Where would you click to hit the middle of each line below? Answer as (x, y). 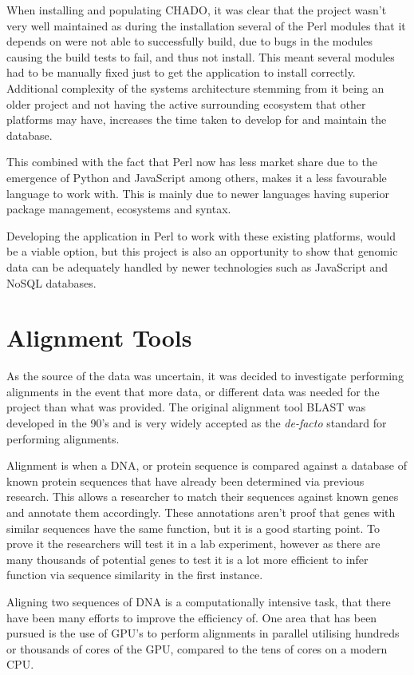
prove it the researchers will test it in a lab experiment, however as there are (193, 544)
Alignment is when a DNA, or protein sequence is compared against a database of (207, 465)
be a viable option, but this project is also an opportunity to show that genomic (202, 251)
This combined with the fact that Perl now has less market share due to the (192, 162)
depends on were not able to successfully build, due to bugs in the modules (190, 41)
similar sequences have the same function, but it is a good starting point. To (193, 528)
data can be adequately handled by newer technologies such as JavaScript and (197, 266)
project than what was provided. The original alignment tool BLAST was (186, 407)
